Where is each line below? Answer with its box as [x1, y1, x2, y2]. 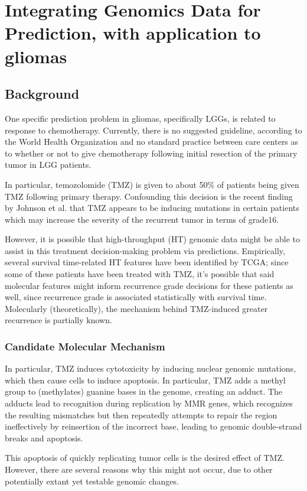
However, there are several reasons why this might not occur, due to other [5, 463, 273, 476]
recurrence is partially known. [5, 314, 112, 326]
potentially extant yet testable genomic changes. [5, 474, 179, 487]
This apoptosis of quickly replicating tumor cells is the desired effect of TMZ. [5, 451, 285, 464]
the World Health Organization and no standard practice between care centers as [5, 135, 299, 148]
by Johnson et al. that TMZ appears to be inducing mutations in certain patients [5, 201, 299, 214]
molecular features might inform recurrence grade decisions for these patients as [5, 279, 293, 291]
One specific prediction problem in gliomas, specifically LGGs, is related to [5, 112, 276, 124]
